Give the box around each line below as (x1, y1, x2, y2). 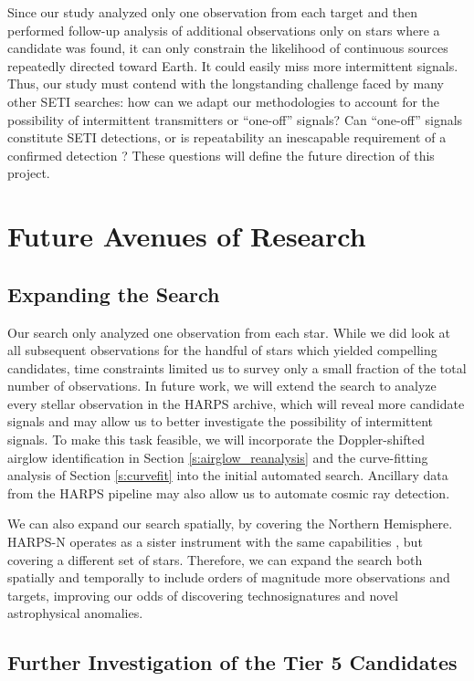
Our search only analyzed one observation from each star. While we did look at (7, 322, 450, 341)
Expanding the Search (7, 279, 220, 308)
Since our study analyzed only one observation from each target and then (7, 3, 418, 21)
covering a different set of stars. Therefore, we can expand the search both (7, 550, 423, 569)
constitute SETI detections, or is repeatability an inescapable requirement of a (7, 128, 447, 147)
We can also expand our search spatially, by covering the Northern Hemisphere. (7, 514, 453, 533)
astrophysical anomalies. (7, 603, 143, 623)
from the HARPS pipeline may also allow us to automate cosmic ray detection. (7, 483, 450, 502)
